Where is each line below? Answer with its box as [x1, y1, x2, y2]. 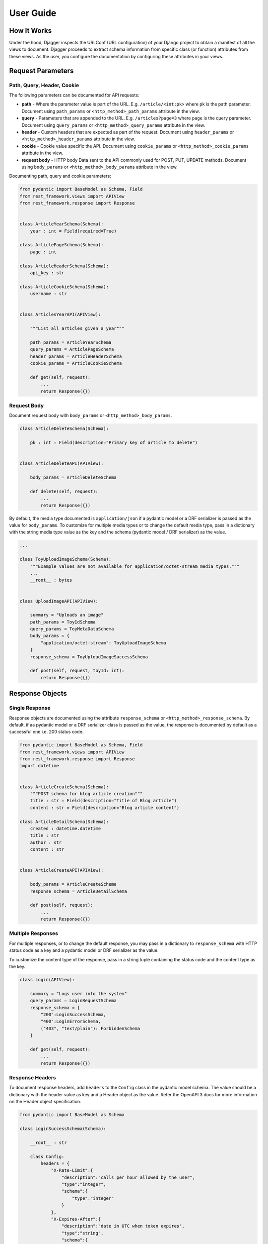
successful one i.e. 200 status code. [9, 729, 84, 735]
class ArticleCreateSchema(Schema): [19, 784, 109, 790]
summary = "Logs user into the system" [30, 991, 128, 996]
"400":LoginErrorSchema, [40, 1019, 101, 1025]
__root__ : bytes [30, 577, 72, 583]
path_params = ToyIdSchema [30, 619, 96, 624]
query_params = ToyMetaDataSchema [30, 626, 114, 632]
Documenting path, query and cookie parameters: [9, 173, 111, 179]
